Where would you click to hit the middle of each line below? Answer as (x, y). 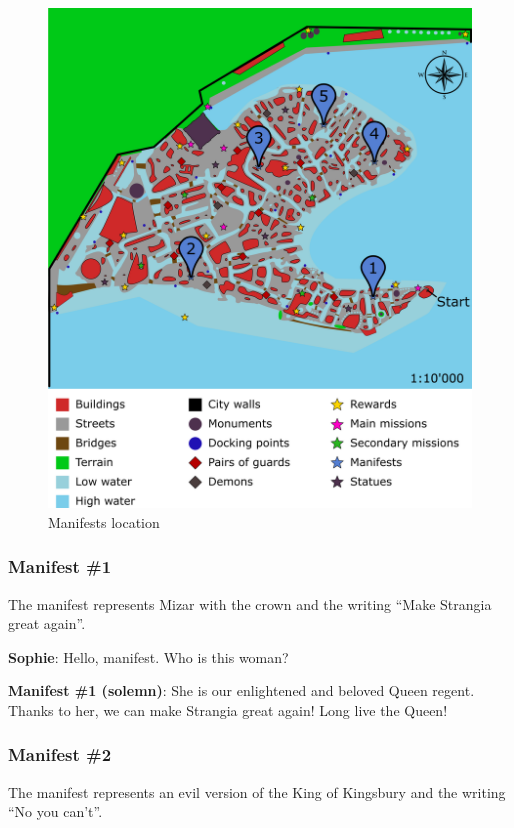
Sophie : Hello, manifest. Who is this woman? (148, 656)
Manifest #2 (60, 754)
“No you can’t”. (55, 811)
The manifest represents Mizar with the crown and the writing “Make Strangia (250, 603)
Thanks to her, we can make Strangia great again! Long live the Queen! (228, 709)
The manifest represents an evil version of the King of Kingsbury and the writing (257, 791)
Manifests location (104, 521)
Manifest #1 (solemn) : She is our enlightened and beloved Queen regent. (241, 690)
